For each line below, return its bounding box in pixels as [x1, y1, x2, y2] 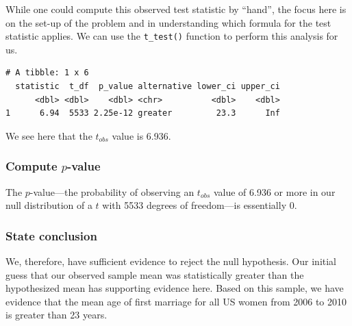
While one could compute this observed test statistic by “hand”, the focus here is [5, 2, 347, 16]
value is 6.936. [112, 128, 171, 142]
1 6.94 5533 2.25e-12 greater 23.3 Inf [5, 108, 280, 118]
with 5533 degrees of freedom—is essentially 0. [102, 198, 297, 212]
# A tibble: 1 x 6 [5, 68, 89, 78]
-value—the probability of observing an [29, 184, 194, 199]
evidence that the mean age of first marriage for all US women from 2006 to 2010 [5, 294, 347, 308]
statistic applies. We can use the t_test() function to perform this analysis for [5, 29, 338, 43]
